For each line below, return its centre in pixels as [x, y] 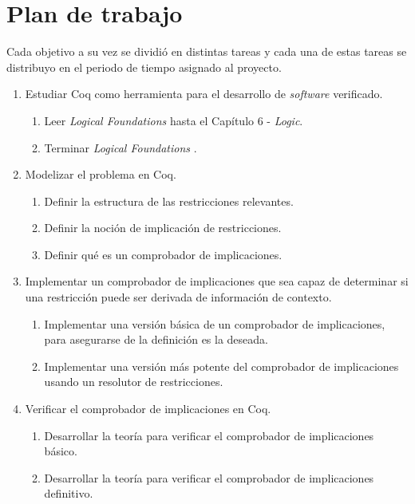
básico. [61, 451]
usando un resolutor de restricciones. [134, 382]
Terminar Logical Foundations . [121, 147]
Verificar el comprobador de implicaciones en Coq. [148, 409]
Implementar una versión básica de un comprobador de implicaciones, [215, 323]
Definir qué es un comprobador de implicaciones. [163, 254]
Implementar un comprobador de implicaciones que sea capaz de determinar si [217, 281]
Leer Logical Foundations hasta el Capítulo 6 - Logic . [174, 120]
